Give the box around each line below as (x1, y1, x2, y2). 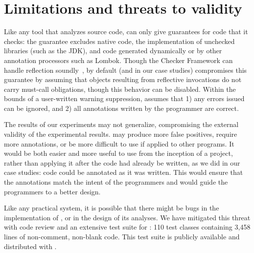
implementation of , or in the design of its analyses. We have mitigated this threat (4, 212, 251, 222)
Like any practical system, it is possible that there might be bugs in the (4, 203, 219, 213)
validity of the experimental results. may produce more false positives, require (4, 129, 237, 139)
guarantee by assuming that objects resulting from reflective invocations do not (4, 74, 242, 84)
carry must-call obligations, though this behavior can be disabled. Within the (4, 84, 236, 94)
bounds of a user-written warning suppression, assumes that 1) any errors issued (4, 93, 245, 104)
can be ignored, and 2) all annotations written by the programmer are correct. (4, 103, 239, 113)
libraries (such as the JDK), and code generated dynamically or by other (4, 45, 222, 56)
